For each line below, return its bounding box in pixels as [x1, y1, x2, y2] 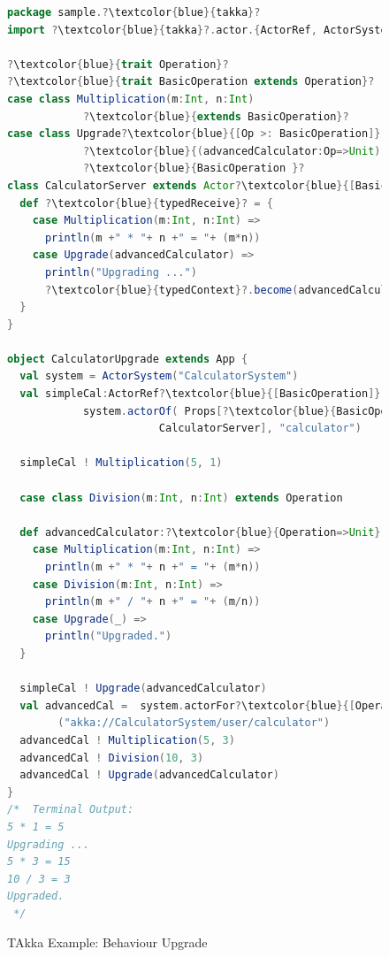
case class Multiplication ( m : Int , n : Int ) [7, 92, 255, 105]
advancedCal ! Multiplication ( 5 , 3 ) [19, 733, 235, 746]
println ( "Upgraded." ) [44, 630, 172, 643]
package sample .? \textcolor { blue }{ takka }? [7, 6, 261, 19]
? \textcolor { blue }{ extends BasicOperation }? [82, 110, 349, 123]
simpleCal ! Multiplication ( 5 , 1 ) [19, 456, 223, 470]
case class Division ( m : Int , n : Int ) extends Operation [19, 491, 343, 504]
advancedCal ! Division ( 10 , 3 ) [19, 751, 204, 764]
